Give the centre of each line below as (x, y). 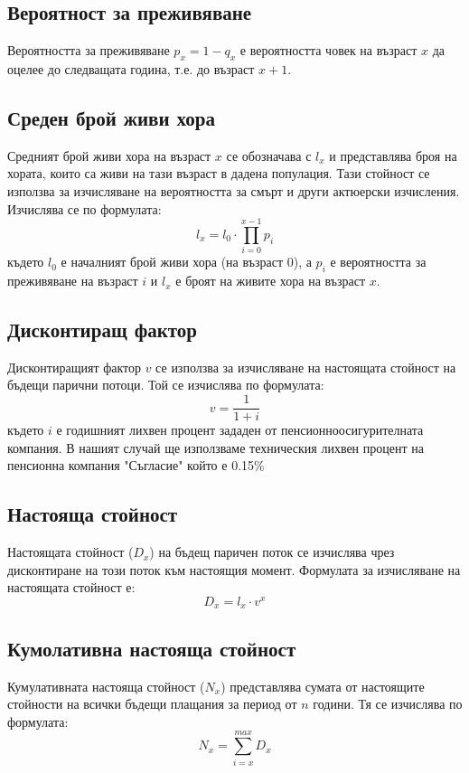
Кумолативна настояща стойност (152, 648)
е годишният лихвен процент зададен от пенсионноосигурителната (240, 430)
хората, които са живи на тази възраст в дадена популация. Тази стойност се (219, 173)
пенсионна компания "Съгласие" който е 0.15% (136, 465)
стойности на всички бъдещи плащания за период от (152, 704)
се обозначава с (269, 155)
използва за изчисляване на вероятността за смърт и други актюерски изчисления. (234, 190)
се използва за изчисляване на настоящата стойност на (306, 367)
